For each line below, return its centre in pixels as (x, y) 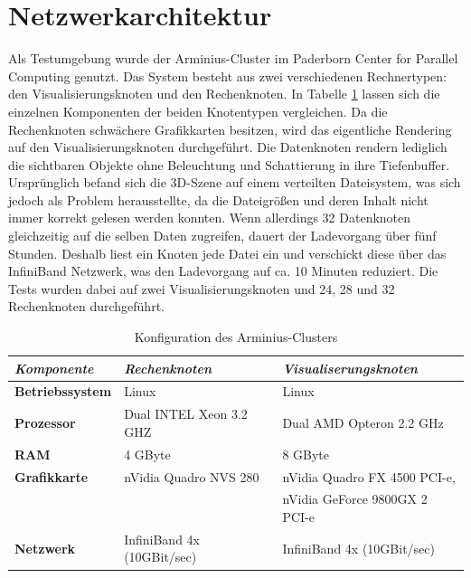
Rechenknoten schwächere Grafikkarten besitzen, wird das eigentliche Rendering (230, 129)
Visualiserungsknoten (350, 368)
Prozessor (45, 423)
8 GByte (306, 454)
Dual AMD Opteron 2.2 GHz (363, 423)
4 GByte (147, 454)
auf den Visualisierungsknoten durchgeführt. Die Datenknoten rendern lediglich (228, 147)
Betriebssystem (63, 391)
